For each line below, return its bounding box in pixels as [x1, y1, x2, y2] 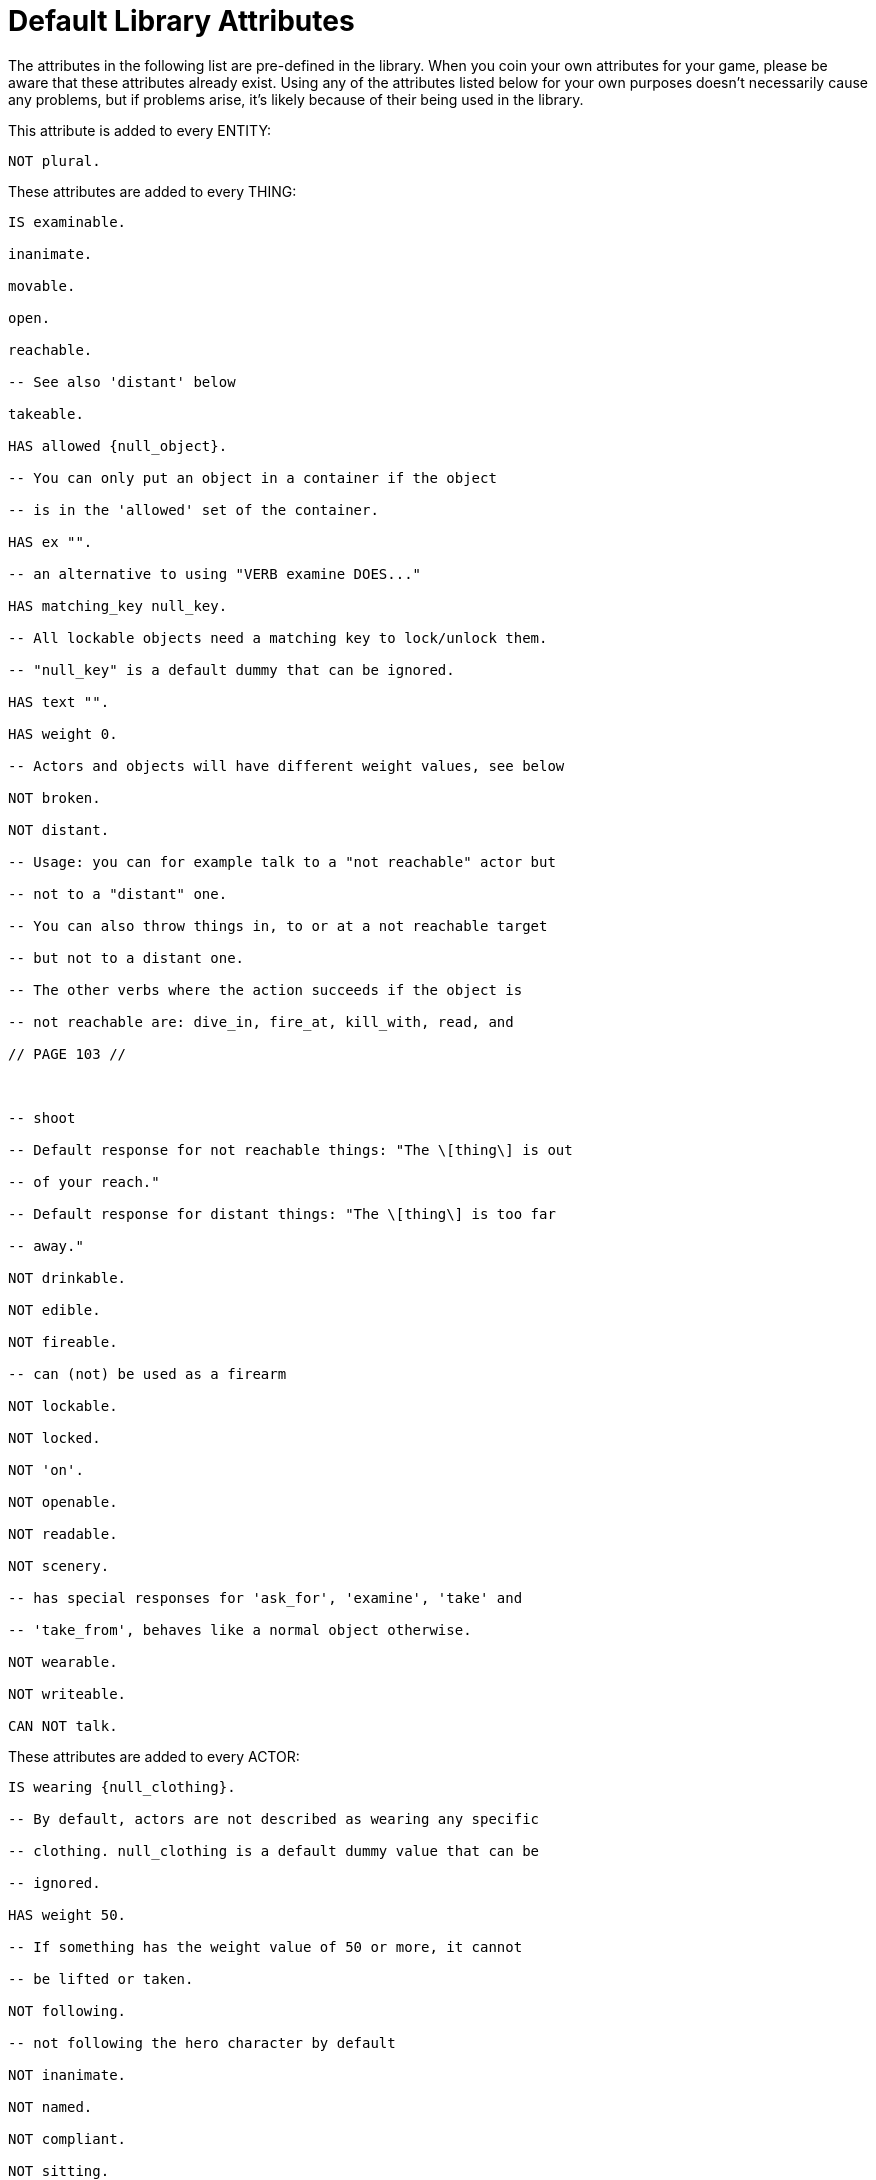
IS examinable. [8, 213, 127, 230]
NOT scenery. [8, 1557, 110, 1574]
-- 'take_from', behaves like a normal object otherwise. [8, 1621, 472, 1638]
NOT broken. [8, 789, 101, 806]
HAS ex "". [8, 533, 93, 550]
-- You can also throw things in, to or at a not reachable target [8, 917, 548, 934]
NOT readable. [8, 1525, 118, 1542]
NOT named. [8, 2098, 93, 2115]
